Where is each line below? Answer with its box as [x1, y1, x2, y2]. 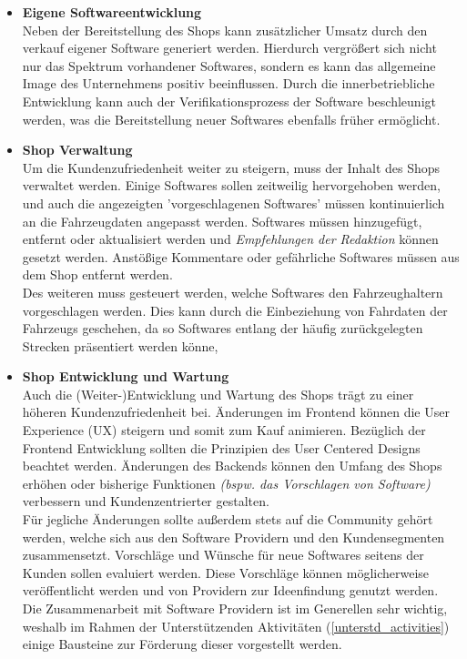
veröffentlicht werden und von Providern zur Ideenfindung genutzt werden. [22, 581, 439, 600]
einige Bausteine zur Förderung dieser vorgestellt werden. [22, 634, 342, 654]
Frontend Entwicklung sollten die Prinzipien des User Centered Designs [22, 438, 421, 457]
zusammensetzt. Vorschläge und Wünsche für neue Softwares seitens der [22, 545, 424, 564]
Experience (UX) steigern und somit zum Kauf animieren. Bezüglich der [22, 421, 426, 440]
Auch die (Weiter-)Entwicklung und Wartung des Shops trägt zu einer [22, 384, 414, 403]
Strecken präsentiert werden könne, [22, 336, 218, 355]
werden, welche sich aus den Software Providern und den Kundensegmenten [22, 527, 445, 546]
